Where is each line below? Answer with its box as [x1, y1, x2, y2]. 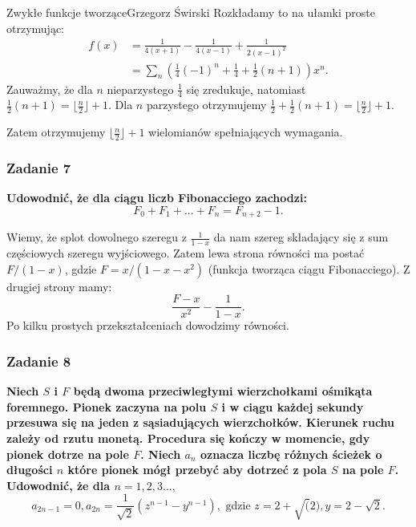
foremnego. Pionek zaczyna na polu [6, 398, 207, 415]
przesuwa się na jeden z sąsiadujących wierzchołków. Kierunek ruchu [6, 414, 395, 431]
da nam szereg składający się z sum [213, 229, 389, 245]
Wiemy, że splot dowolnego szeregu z [6, 229, 187, 245]
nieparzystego [107, 80, 174, 97]
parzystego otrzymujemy [146, 96, 267, 113]
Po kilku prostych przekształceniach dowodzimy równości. [6, 317, 289, 334]
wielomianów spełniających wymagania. [148, 124, 343, 140]
